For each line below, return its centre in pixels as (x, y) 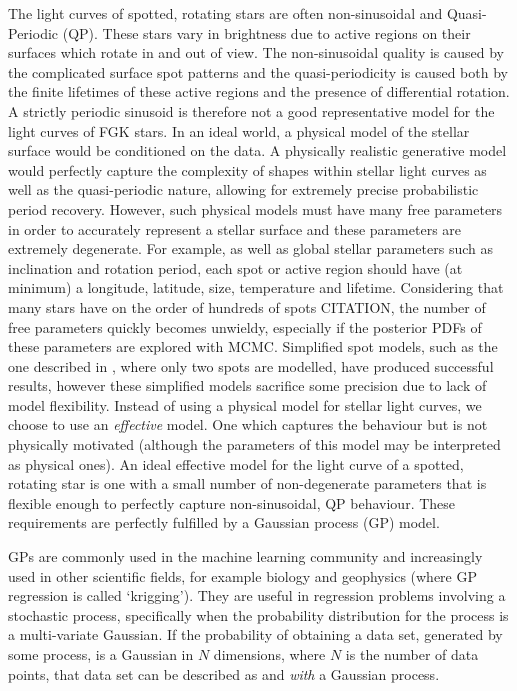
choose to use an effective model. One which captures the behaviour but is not (248, 424)
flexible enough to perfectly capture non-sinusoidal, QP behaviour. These (232, 502)
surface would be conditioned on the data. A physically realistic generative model (257, 150)
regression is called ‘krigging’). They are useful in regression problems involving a (257, 595)
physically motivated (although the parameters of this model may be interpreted (254, 444)
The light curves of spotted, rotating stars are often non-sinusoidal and (225, 13)
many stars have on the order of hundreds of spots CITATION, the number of (247, 306)
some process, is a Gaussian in (101, 654)
